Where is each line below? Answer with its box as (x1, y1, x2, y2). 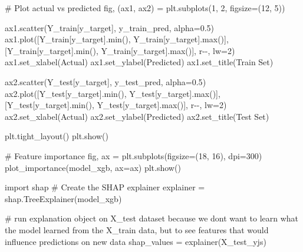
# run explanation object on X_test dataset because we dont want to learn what (5, 212, 299, 224)
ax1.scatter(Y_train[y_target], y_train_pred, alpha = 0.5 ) (5, 21, 215, 33)
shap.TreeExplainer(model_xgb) (5, 192, 122, 204)
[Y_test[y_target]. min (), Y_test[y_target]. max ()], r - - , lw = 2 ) (5, 99, 227, 111)
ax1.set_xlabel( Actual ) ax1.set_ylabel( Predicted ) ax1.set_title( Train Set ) (5, 56, 274, 68)
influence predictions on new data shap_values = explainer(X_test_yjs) (5, 235, 266, 247)
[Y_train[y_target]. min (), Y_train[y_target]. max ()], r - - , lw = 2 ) (5, 44, 235, 56)
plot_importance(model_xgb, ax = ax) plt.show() (5, 161, 181, 173)
